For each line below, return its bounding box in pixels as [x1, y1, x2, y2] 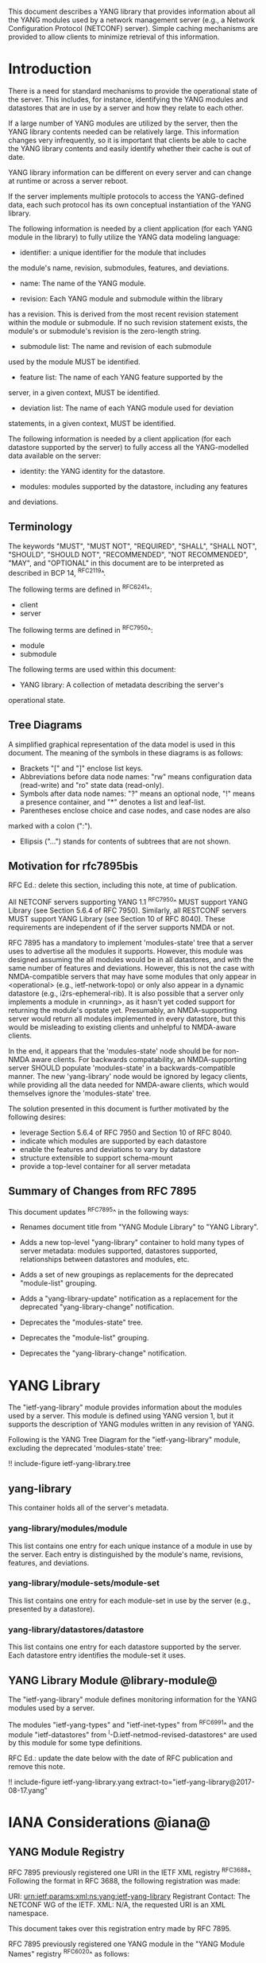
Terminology [8, 520, 73, 533]
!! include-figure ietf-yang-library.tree [8, 1459, 131, 1468]
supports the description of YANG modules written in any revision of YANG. [8, 1419, 255, 1430]
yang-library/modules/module [8, 1523, 128, 1534]
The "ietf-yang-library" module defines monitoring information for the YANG [8, 1694, 257, 1704]
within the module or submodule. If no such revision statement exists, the [8, 317, 248, 327]
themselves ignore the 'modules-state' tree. [8, 1088, 152, 1098]
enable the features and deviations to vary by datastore [19, 1145, 201, 1154]
